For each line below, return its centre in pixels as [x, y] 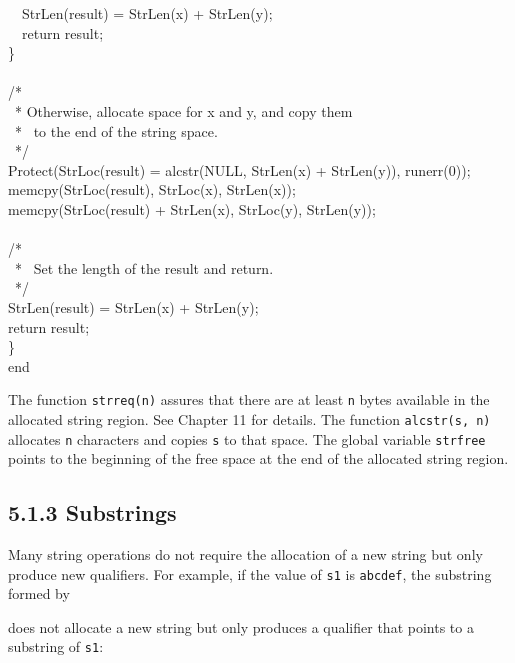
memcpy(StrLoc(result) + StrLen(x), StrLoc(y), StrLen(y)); [192, 208]
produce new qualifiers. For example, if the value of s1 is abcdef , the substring [250, 573]
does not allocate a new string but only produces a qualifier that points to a [241, 626]
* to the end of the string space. [116, 130]
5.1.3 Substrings [92, 512]
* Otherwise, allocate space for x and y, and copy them [183, 110]
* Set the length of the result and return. [144, 267]
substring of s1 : [56, 646]
